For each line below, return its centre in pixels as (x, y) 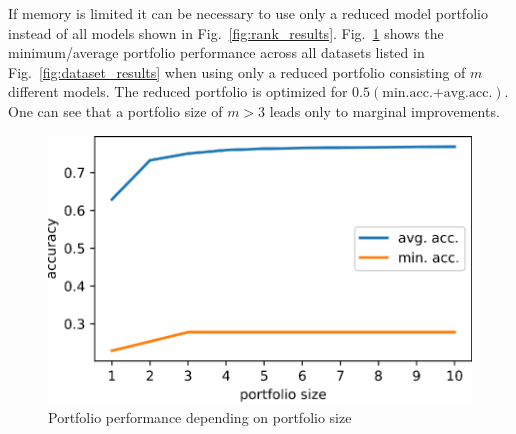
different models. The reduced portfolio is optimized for (178, 91)
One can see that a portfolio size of (115, 110)
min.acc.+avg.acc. (437, 93)
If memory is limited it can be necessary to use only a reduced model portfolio (248, 13)
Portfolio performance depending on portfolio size (200, 416)
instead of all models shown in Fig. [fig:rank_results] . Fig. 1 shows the (226, 32)
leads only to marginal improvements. (384, 110)
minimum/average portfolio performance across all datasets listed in (216, 52)
